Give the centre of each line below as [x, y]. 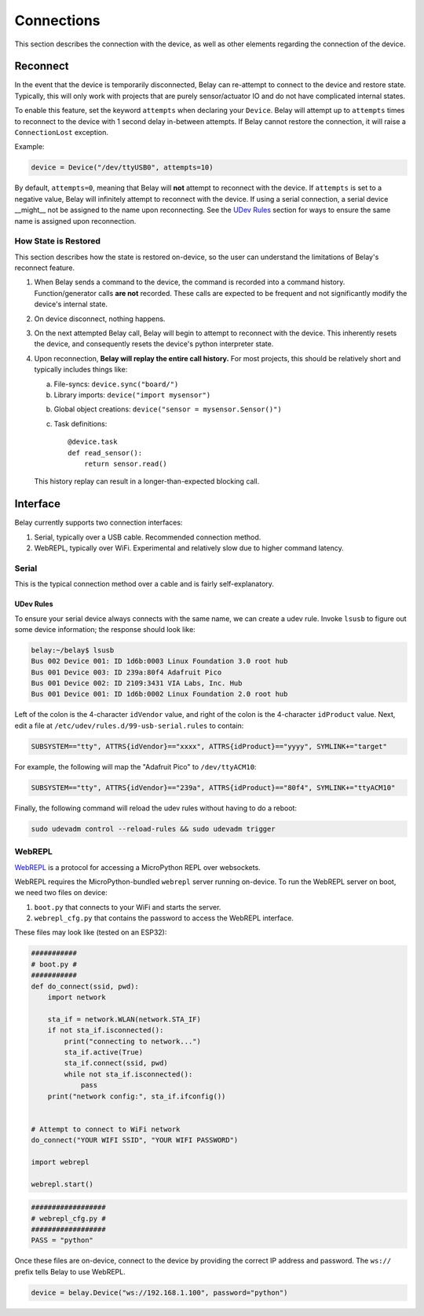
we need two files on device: [61, 893]
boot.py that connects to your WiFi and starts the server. [128, 907]
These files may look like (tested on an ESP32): [91, 932]
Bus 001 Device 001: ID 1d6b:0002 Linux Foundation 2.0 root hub [159, 694]
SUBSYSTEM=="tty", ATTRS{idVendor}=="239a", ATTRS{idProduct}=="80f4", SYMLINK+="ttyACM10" [213, 788]
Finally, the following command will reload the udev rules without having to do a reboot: [156, 808]
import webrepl [60, 1162]
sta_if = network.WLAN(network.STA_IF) [124, 1019]
